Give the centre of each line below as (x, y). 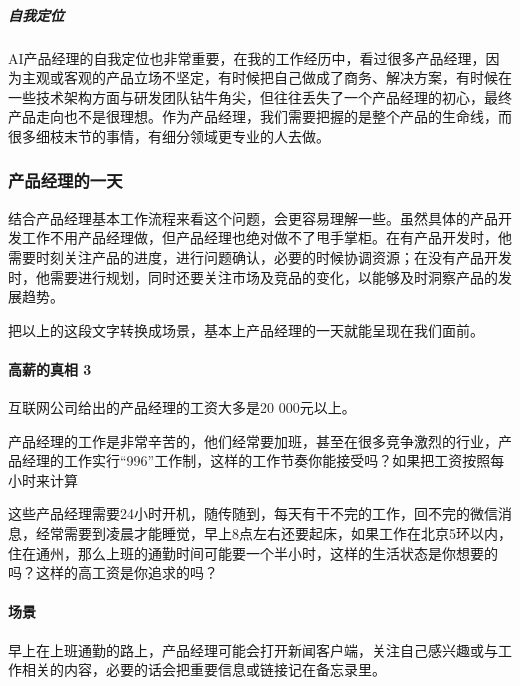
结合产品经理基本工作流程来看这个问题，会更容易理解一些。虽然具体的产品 (253, 217)
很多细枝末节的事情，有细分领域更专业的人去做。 (169, 135)
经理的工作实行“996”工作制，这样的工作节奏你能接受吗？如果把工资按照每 (263, 460)
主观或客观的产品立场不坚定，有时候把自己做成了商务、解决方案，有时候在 (266, 77)
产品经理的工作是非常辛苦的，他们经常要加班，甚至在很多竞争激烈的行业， (253, 440)
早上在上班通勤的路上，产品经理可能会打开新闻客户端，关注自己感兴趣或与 (253, 649)
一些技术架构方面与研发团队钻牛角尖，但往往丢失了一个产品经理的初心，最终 (260, 96)
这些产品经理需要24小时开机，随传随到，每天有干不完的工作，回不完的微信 (253, 513)
